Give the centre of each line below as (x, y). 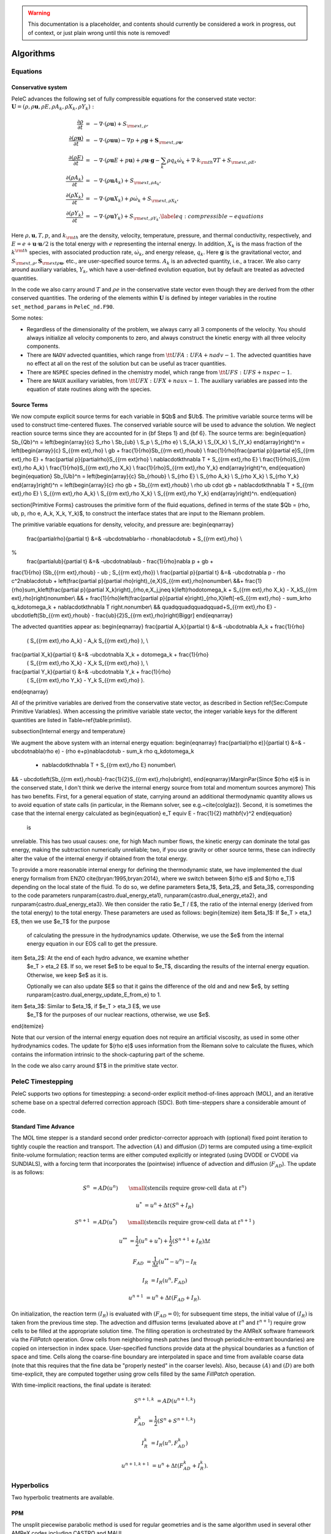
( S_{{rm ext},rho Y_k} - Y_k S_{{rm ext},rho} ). (86, 680)
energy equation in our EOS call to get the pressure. (92, 944)
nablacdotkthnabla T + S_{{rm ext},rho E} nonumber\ (109, 765)
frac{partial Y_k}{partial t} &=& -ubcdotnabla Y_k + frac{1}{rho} (91, 671)
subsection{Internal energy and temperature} (68, 731)
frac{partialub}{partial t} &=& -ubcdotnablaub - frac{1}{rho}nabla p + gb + (120, 561)
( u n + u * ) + (154, 1240)
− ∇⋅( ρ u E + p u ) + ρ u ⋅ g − (127, 160)
